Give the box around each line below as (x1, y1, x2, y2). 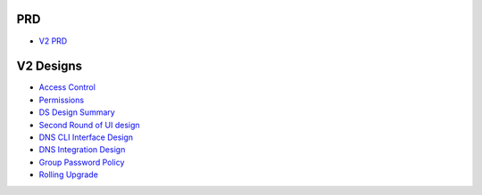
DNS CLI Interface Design (38, 132, 134, 142)
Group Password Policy (38, 157, 125, 167)
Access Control (38, 82, 96, 93)
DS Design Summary (38, 107, 115, 118)
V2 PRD (38, 36, 68, 46)
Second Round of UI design (38, 119, 140, 130)
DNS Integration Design (38, 144, 126, 155)
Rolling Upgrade (38, 169, 98, 180)
